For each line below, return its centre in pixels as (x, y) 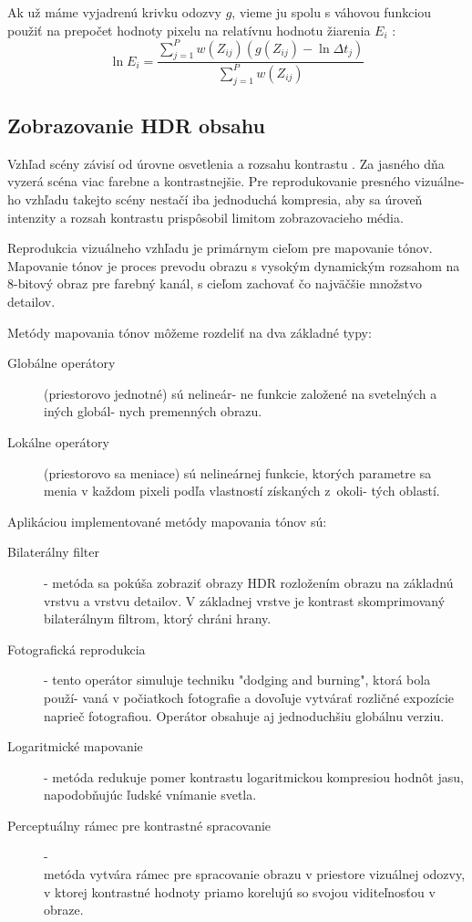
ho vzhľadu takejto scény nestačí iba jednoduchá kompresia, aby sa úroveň (215, 199)
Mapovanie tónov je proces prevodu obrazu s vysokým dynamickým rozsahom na (234, 265)
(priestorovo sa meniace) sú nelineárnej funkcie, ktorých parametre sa (238, 472)
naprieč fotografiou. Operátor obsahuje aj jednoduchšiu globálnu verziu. (244, 715)
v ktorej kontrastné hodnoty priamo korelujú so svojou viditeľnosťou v (240, 891)
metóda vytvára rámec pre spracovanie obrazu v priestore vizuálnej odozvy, (255, 874)
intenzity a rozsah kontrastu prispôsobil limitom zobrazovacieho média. (205, 217)
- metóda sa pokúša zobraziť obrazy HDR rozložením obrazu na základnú (249, 582)
